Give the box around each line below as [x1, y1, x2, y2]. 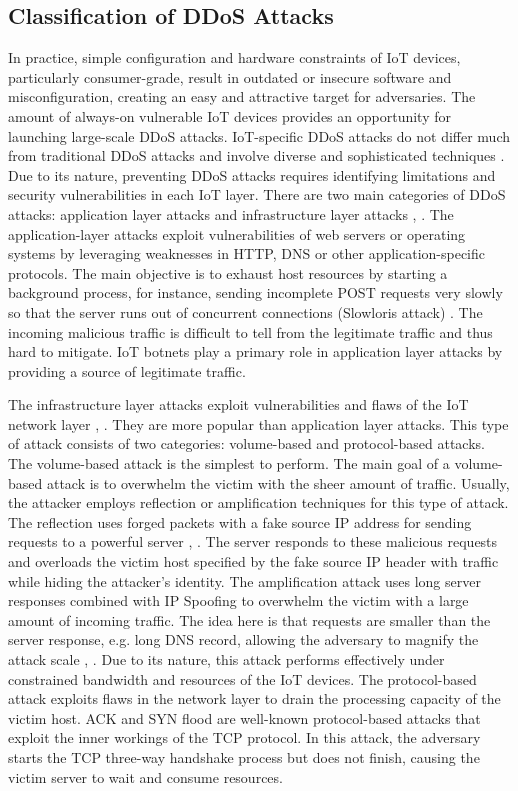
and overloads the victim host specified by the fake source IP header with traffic [8, 551, 499, 572]
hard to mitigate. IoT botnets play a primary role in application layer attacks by [8, 341, 503, 362]
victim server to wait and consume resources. [8, 766, 283, 787]
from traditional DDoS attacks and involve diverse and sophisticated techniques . [8, 145, 505, 166]
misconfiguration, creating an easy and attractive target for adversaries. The [8, 86, 476, 107]
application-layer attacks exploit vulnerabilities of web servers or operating [8, 223, 466, 244]
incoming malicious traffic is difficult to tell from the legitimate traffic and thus [8, 321, 493, 342]
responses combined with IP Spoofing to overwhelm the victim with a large [8, 590, 469, 611]
